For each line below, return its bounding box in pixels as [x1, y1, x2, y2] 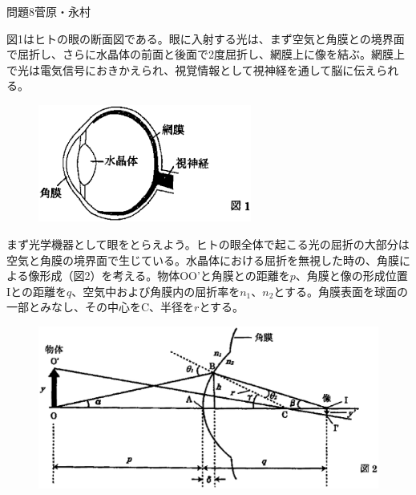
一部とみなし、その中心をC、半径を [6, 298, 195, 315]
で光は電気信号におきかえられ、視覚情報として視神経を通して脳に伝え [6, 61, 377, 78]
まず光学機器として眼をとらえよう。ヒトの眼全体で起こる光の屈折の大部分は [6, 236, 410, 253]
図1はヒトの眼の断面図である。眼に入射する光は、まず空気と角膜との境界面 [6, 30, 405, 47]
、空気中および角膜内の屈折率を [71, 282, 240, 299]
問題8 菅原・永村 [6, 3, 91, 19]
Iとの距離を [6, 282, 67, 299]
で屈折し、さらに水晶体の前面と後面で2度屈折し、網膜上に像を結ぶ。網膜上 [6, 46, 405, 63]
